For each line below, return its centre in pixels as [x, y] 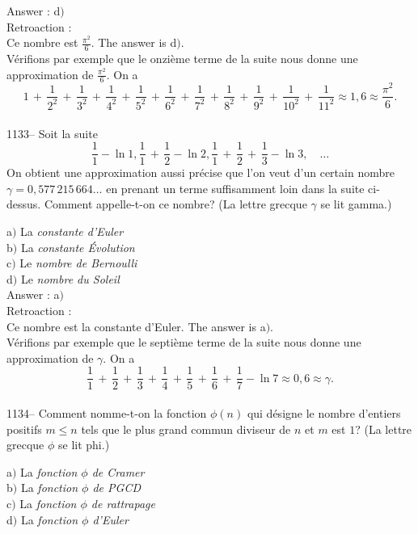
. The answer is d [134, 42]
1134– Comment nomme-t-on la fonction [107, 412]
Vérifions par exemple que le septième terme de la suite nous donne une [184, 342]
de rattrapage [123, 503]
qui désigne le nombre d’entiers [324, 412]
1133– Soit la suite [52, 133]
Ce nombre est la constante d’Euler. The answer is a [136, 326]
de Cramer [118, 471]
